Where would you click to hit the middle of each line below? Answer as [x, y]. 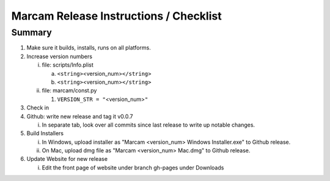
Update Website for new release [67, 159]
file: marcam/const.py [69, 90]
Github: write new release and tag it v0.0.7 [80, 116]
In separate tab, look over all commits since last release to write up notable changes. [148, 125]
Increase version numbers [60, 56]
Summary [31, 32]
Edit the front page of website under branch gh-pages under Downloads [133, 168]
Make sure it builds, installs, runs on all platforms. [89, 48]
